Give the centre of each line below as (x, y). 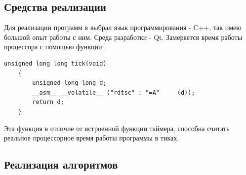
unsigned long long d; (69, 83)
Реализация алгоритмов (61, 164)
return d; (48, 102)
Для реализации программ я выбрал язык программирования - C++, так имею (123, 27)
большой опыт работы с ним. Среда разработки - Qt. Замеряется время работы (123, 37)
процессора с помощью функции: (54, 47)
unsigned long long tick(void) (55, 63)
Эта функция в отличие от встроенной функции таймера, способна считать (117, 128)
